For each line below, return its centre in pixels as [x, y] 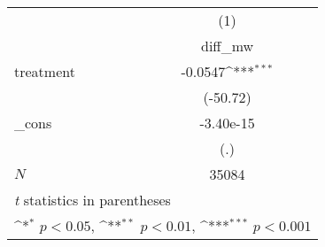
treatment [45, 71]
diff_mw [227, 46]
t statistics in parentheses [93, 200]
